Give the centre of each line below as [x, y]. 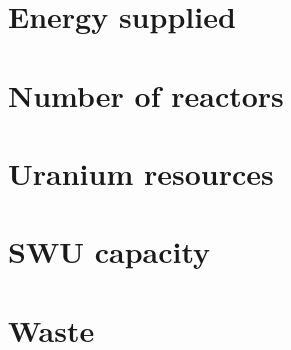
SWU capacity [109, 251]
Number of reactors [146, 94]
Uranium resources [141, 172]
